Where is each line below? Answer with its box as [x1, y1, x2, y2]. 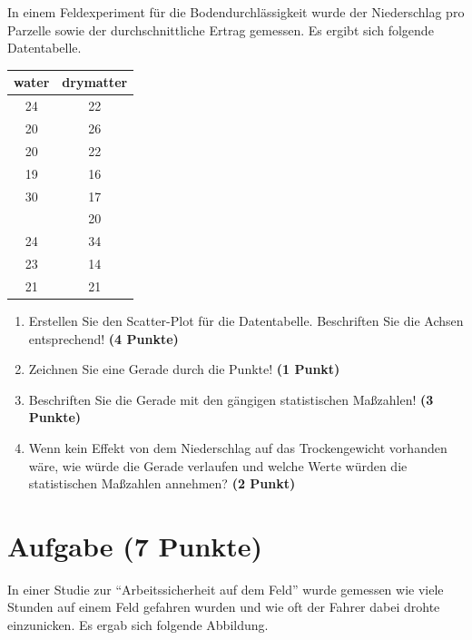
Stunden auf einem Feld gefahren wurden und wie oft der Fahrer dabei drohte [7, 597, 440, 616]
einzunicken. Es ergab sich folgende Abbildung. [7, 615, 269, 635]
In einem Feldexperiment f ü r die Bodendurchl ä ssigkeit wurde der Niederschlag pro [7, 3, 465, 21]
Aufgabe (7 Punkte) [7, 527, 263, 564]
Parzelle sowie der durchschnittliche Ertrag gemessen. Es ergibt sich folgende [7, 20, 434, 39]
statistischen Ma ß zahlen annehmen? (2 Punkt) [28, 474, 296, 493]
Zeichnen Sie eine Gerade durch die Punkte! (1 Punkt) [28, 359, 340, 379]
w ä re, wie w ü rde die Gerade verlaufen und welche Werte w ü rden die [28, 456, 408, 475]
